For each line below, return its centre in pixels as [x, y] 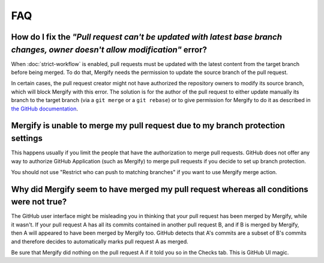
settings [27, 138]
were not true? [39, 202]
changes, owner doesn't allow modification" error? [109, 50]
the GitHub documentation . [44, 109]
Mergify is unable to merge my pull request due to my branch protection [148, 126]
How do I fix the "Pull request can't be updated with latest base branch [146, 37]
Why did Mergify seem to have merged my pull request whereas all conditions [160, 189]
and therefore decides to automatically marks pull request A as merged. [100, 241]
